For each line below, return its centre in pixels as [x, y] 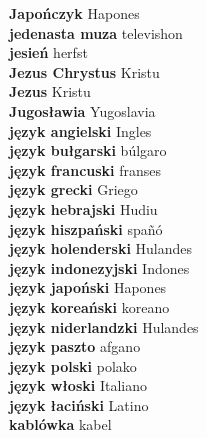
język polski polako [73, 365]
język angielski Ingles [80, 130]
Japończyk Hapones [74, 13]
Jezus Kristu [50, 91]
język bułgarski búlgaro [88, 150]
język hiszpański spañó [86, 228]
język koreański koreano [89, 306]
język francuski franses [85, 169]
